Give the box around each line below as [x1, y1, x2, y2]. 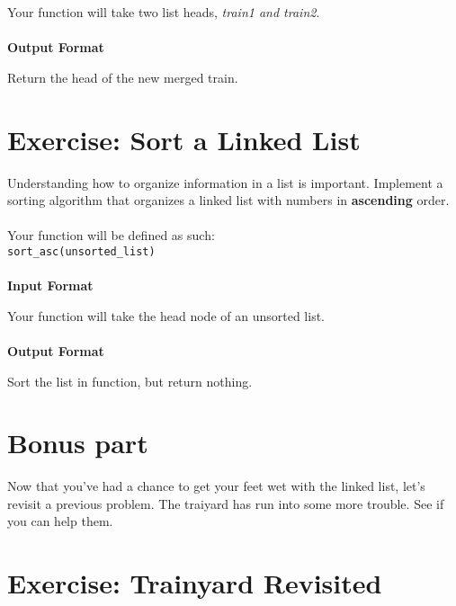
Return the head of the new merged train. [7, 67, 238, 86]
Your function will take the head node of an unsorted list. [7, 306, 325, 325]
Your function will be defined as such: [7, 226, 215, 245]
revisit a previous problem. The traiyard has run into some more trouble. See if [7, 494, 444, 512]
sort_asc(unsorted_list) [7, 245, 156, 258]
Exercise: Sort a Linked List [7, 120, 361, 157]
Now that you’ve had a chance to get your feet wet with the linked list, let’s [7, 477, 425, 495]
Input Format [7, 276, 94, 295]
